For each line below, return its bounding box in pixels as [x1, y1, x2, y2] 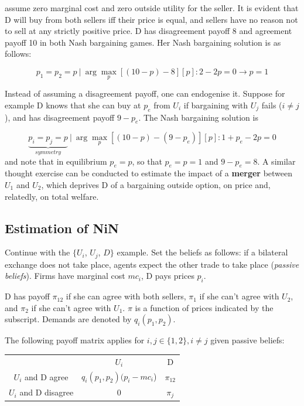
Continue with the [5, 246, 70, 258]
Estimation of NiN [5, 219, 119, 237]
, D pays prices [141, 269, 194, 282]
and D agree [24, 370, 69, 383]
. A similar [257, 155, 296, 167]
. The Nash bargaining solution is [138, 111, 258, 123]
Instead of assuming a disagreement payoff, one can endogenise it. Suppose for [5, 87, 285, 100]
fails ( [261, 98, 282, 111]
